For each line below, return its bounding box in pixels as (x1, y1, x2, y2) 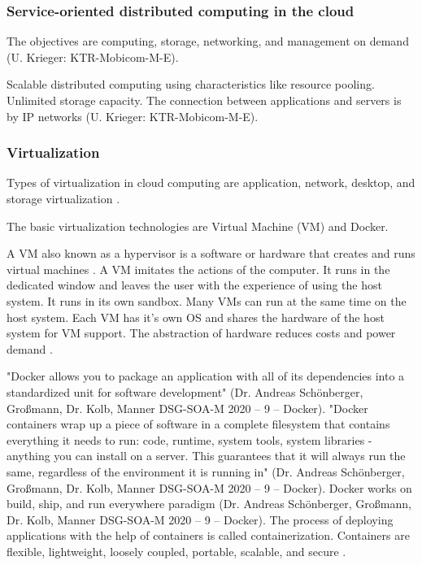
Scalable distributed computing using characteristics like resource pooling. (7, 76, 375, 93)
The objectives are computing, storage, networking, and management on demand (7, 33, 409, 50)
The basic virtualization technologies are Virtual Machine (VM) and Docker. (7, 217, 389, 234)
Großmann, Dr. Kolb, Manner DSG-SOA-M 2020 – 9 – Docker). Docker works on (7, 479, 412, 496)
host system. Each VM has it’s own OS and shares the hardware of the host (7, 308, 385, 325)
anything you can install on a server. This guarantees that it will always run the (7, 447, 406, 464)
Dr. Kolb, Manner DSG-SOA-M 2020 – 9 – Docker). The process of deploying (7, 511, 394, 528)
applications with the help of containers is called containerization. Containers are (7, 527, 410, 544)
